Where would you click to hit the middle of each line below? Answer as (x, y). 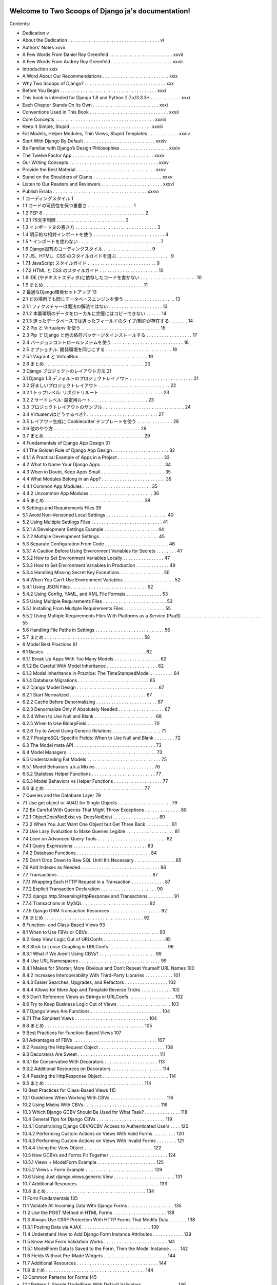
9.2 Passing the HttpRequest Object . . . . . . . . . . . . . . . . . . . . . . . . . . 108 (98, 1047)
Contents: (20, 24)
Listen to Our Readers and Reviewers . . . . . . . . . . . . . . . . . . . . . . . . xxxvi (98, 184)
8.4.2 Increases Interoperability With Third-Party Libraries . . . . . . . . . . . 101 (101, 975)
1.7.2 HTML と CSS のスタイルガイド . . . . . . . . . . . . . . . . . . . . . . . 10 (93, 270)
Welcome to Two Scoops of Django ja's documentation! (100, 11)
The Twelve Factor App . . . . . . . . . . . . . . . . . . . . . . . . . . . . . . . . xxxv (93, 155)
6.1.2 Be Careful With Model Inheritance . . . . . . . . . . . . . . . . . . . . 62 (93, 666)
